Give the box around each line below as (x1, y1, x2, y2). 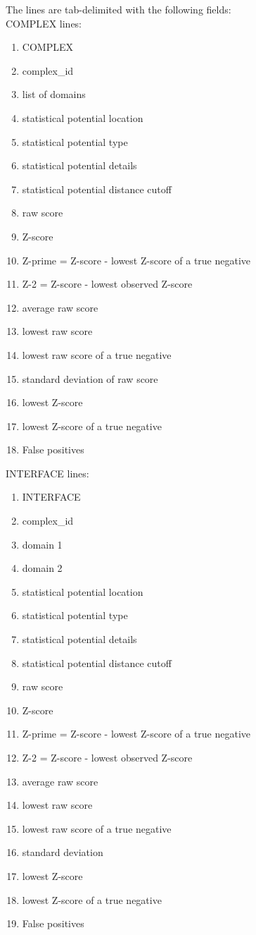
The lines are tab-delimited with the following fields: (6, 2, 231, 16)
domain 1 (22, 537, 63, 551)
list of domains (22, 87, 86, 102)
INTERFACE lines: (6, 465, 89, 480)
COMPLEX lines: (6, 16, 82, 30)
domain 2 (22, 561, 63, 575)
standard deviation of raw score (22, 371, 158, 386)
